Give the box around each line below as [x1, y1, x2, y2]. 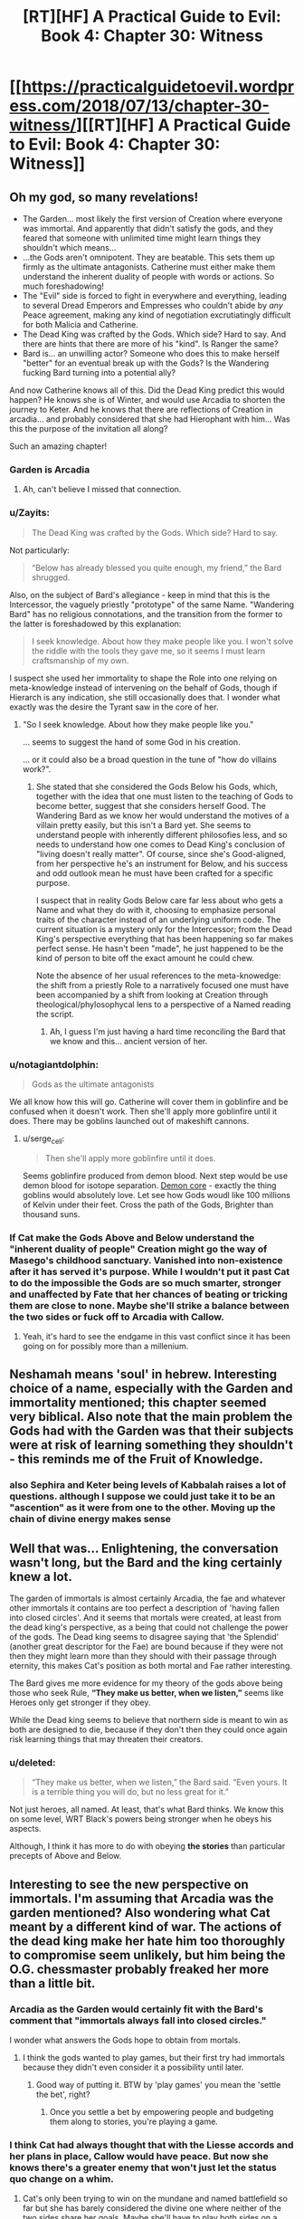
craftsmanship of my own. [31, 654, 129, 666]
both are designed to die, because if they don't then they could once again [9, 1724, 288, 1735]
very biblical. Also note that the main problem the [9, 1409, 293, 1424]
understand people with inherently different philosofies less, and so [35, 829, 288, 840]
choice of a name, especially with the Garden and [9, 1381, 293, 1396]
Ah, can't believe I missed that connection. [22, 484, 182, 495]
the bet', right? [35, 2089, 90, 2100]
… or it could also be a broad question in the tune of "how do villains [22, 754, 278, 765]
